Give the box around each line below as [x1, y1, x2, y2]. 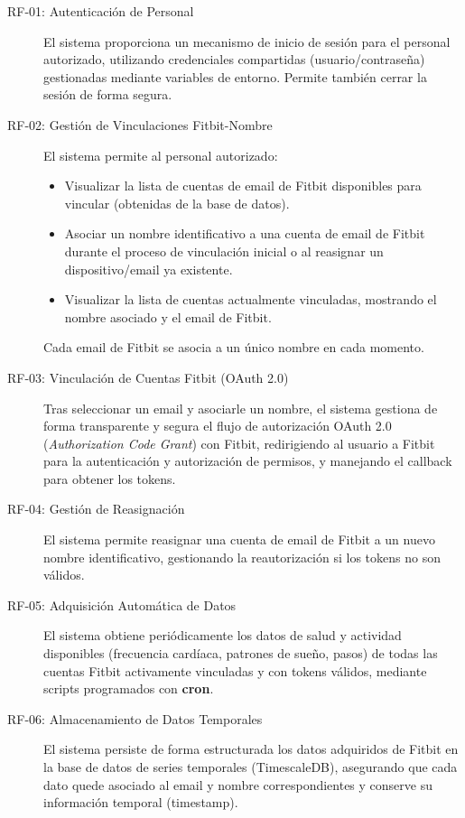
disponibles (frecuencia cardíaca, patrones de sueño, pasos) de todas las [43, 644, 438, 663]
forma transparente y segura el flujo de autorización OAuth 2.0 [43, 416, 392, 435]
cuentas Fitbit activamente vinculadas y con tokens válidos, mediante [43, 661, 427, 680]
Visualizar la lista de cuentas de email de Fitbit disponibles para [64, 176, 422, 195]
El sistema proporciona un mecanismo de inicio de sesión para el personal [43, 32, 451, 51]
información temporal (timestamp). [43, 793, 238, 812]
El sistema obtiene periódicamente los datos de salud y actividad [43, 626, 402, 645]
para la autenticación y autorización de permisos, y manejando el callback [43, 451, 452, 470]
